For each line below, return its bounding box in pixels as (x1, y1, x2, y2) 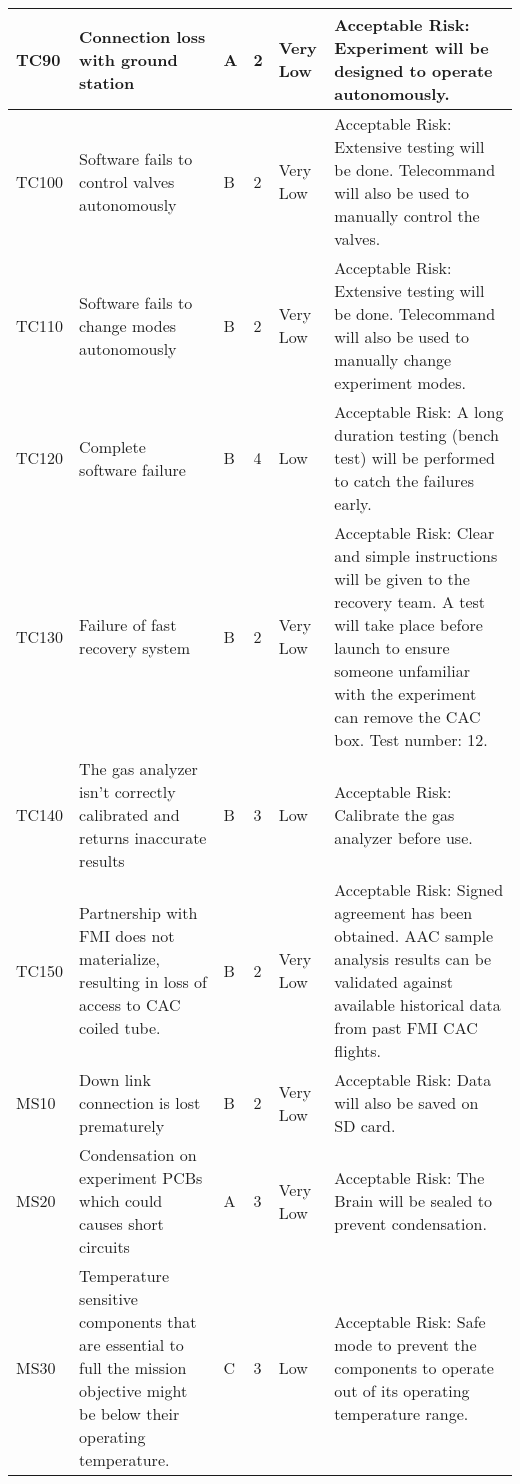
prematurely (79, 1114, 165, 1137)
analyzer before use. (334, 826, 473, 849)
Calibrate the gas (334, 803, 455, 826)
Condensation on (79, 1143, 197, 1166)
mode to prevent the (334, 1333, 477, 1356)
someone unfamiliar (334, 659, 470, 682)
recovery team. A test (334, 590, 486, 613)
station (79, 70, 135, 94)
